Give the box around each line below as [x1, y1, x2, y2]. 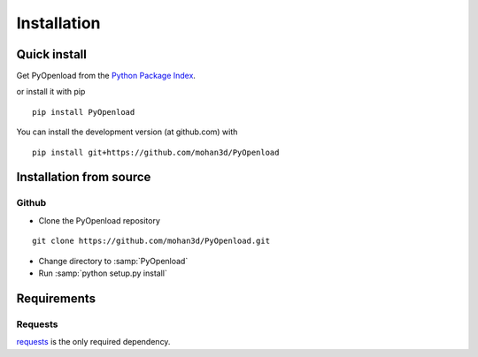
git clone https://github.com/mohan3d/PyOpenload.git [32, 236, 270, 247]
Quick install [16, 47, 88, 62]
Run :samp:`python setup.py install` [38, 268, 167, 278]
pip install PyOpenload [32, 107, 135, 117]
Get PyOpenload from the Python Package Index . [16, 71, 197, 81]
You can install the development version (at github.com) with [16, 126, 238, 137]
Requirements [16, 291, 96, 306]
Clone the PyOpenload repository [38, 215, 161, 225]
